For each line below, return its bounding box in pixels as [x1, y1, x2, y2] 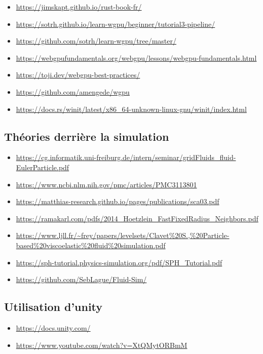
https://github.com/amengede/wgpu [16, 86, 130, 97]
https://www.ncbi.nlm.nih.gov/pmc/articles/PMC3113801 [16, 179, 197, 189]
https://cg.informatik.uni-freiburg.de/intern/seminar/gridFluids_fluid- [16, 152, 236, 163]
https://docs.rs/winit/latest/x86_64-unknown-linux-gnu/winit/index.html [16, 103, 247, 114]
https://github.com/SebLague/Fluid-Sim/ [16, 274, 147, 285]
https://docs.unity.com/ [16, 322, 91, 333]
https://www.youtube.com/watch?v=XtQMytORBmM [16, 339, 187, 350]
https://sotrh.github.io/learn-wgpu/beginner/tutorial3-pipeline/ [16, 18, 215, 29]
